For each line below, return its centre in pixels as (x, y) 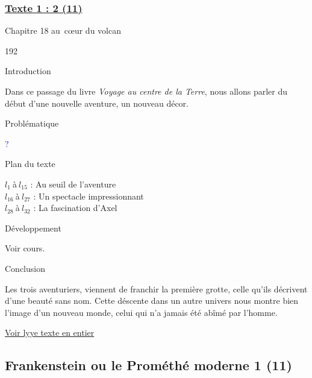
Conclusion (25, 268)
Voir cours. (25, 248)
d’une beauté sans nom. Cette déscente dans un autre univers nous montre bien (152, 301)
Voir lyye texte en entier (50, 332)
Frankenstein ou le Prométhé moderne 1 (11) (148, 365)
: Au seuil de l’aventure (73, 184)
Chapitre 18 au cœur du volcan (63, 30)
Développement (33, 228)
